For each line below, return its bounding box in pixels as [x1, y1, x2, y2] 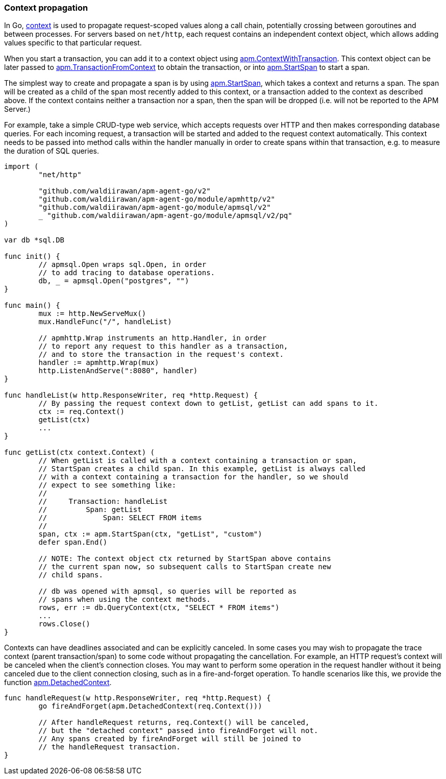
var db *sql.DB [4, 236, 65, 245]
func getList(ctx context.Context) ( [4, 448, 155, 457]
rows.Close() [38, 620, 90, 628]
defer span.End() [38, 538, 108, 547]
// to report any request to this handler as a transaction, [38, 342, 288, 351]
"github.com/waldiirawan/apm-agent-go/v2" [38, 187, 211, 196]
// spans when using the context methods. [38, 595, 211, 604]
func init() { [4, 252, 60, 261]
